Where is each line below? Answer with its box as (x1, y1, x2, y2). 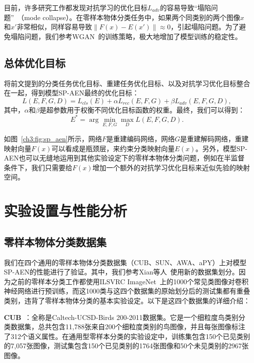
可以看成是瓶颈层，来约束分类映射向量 (51, 143, 175, 153)
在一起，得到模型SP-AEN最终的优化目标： (4, 88, 139, 98)
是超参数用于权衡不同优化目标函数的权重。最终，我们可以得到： (39, 104, 245, 114)
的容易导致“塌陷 (160, 2, 211, 12)
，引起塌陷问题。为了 (170, 22, 239, 32)
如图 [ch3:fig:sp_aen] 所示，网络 (4, 134, 102, 144)
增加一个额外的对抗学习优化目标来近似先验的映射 (92, 162, 250, 172)
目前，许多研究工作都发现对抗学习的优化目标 (4, 2, 148, 12)
